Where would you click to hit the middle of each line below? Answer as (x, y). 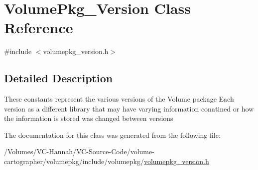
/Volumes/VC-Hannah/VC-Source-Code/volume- (79, 151)
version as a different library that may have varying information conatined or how (129, 108)
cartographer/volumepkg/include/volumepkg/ (74, 161)
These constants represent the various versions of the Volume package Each (119, 99)
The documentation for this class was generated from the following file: (112, 135)
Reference (39, 28)
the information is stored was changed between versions (89, 118)
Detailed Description (59, 78)
